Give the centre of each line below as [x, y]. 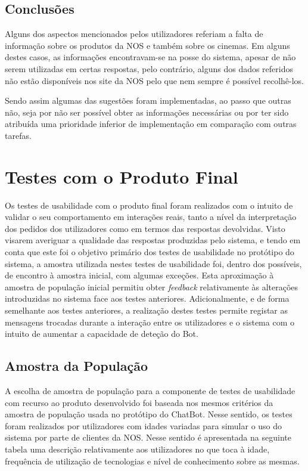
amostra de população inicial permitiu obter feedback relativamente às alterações [152, 286]
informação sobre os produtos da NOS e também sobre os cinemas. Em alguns [147, 45]
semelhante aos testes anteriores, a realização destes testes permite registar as [147, 310]
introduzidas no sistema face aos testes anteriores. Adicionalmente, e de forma [147, 298]
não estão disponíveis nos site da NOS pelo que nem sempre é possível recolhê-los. [154, 80]
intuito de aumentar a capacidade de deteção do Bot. [102, 334]
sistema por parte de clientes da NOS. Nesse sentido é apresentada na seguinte [148, 437]
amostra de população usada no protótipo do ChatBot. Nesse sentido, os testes [149, 414]
